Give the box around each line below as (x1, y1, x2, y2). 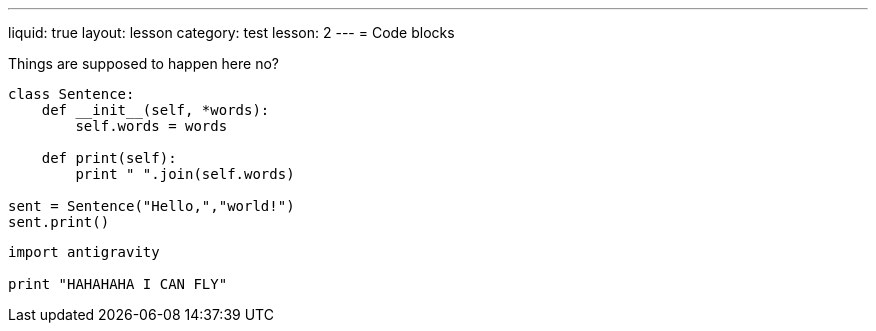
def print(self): (41, 150, 177, 166)
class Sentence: (8, 86, 135, 102)
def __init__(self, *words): (41, 102, 270, 118)
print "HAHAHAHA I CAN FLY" (8, 276, 228, 292)
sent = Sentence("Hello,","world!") (8, 198, 295, 214)
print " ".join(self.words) (75, 166, 295, 182)
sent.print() (8, 214, 110, 230)
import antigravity (8, 244, 160, 260)
